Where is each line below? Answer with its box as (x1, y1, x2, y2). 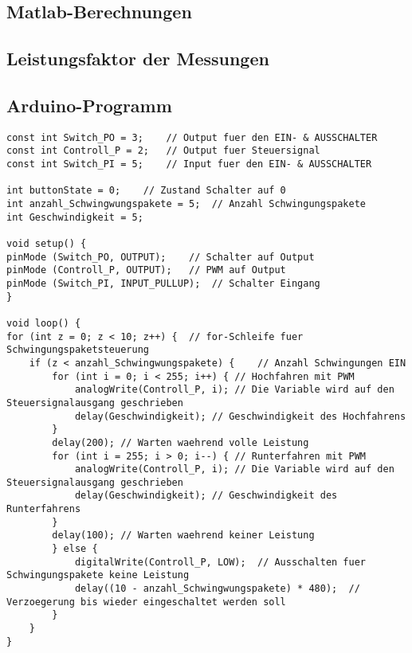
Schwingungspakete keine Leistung (6, 569, 190, 581)
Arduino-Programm (6, 92, 172, 117)
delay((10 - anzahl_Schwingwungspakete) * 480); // (74, 583, 360, 595)
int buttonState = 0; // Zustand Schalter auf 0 (6, 185, 286, 197)
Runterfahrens (6, 503, 81, 515)
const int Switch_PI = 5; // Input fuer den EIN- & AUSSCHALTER (6, 158, 372, 170)
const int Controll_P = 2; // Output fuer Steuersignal (6, 145, 320, 157)
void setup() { (6, 238, 87, 250)
